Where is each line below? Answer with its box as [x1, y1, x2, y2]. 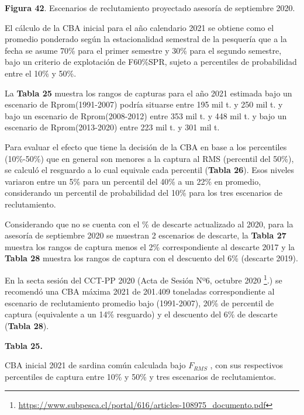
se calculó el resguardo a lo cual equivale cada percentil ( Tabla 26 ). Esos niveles [5, 164, 295, 176]
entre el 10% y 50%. [5, 67, 77, 79]
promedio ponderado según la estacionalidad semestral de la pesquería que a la [5, 33, 287, 45]
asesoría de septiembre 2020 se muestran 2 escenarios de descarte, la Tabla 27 [5, 229, 286, 241]
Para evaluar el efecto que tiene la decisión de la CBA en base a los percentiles [5, 140, 287, 153]
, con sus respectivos [210, 359, 283, 371]
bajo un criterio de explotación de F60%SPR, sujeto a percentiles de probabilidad [5, 56, 297, 68]
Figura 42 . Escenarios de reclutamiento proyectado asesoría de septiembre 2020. [5, 2, 295, 13]
